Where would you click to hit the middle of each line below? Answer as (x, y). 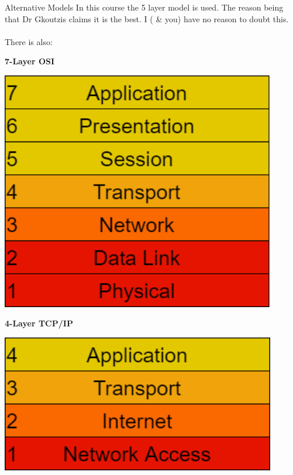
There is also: (29, 41)
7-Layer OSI (30, 61)
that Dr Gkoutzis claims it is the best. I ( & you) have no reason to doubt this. (147, 18)
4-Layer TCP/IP (39, 323)
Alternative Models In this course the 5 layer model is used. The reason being (144, 7)
